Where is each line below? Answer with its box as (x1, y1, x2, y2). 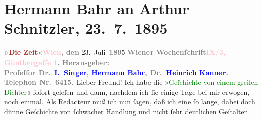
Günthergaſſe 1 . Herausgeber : (4, 56, 109, 67)
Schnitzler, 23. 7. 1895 (4, 18, 168, 38)
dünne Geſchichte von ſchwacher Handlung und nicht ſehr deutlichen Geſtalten (4, 106, 248, 116)
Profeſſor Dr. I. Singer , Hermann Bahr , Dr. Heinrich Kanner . (4, 67, 228, 77)
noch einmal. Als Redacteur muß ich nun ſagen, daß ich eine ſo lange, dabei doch (4, 96, 255, 107)
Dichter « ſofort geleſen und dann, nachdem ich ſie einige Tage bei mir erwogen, (4, 86, 250, 97)
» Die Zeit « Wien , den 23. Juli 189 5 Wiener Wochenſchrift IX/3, (4, 47, 226, 57)
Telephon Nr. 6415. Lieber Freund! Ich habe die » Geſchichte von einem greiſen (4, 77, 258, 87)
